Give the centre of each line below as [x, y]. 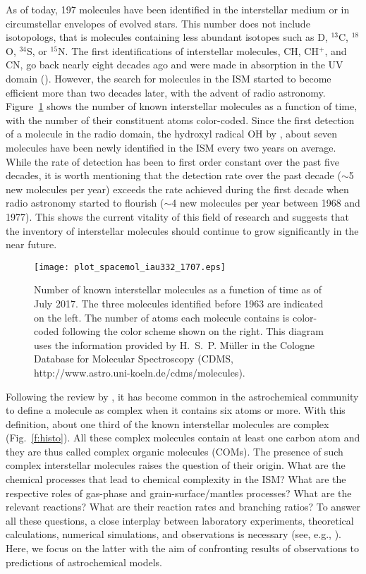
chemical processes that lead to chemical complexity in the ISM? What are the [176, 479]
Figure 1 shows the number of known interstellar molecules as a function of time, [182, 106]
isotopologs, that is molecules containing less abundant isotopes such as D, [167, 37]
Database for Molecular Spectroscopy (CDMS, [134, 359]
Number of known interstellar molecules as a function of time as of [178, 289]
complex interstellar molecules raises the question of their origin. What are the [176, 465]
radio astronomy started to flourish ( [85, 203]
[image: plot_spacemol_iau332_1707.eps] [130, 267]
